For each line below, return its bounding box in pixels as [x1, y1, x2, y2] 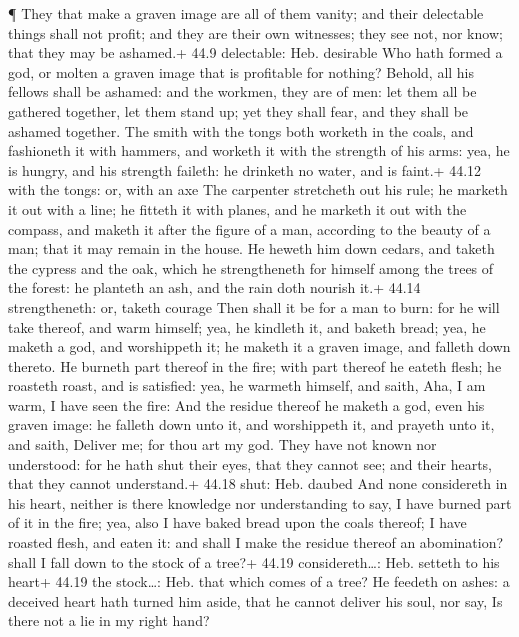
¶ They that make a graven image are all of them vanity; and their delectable [8, 3, 484, 23]
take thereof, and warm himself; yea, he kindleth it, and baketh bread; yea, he [8, 316, 486, 337]
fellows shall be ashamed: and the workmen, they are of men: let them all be [8, 81, 477, 102]
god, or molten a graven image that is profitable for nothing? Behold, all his [8, 61, 475, 82]
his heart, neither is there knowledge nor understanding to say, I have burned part [8, 492, 512, 513]
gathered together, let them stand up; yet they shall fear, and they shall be [8, 100, 469, 121]
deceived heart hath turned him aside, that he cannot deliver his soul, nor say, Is [8, 590, 503, 611]
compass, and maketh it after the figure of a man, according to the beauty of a [8, 218, 491, 239]
